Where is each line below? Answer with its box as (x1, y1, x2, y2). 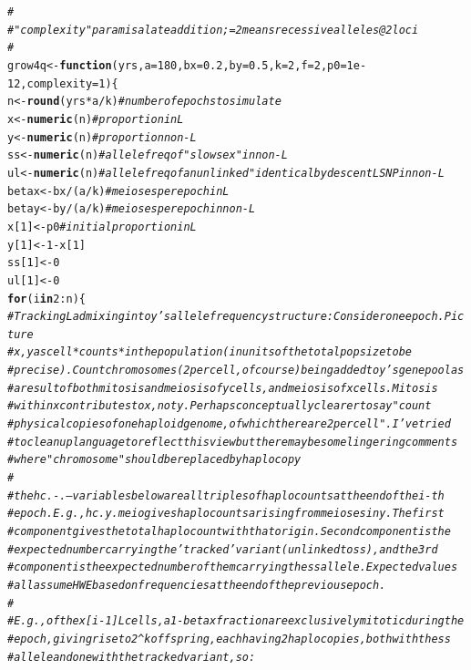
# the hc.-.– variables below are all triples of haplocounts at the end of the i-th (7, 489, 445, 502)
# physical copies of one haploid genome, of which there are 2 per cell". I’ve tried (7, 417, 451, 431)
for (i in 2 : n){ (7, 292, 86, 305)
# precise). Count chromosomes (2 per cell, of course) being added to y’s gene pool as (7, 364, 465, 377)
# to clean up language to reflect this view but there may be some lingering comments (7, 435, 458, 448)
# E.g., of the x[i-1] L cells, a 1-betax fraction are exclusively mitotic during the (7, 614, 465, 628)
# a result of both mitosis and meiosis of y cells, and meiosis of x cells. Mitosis (7, 381, 438, 395)
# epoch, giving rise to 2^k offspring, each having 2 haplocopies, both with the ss (7, 632, 451, 645)
